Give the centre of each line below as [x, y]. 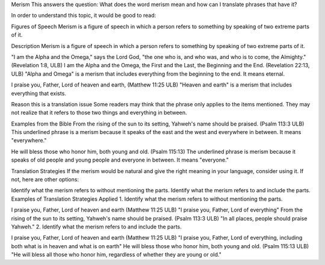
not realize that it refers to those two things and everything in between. [99, 113]
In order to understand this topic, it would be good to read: [84, 16]
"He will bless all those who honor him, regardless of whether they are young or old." [116, 255]
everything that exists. [39, 93]
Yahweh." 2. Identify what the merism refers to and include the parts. [96, 227]
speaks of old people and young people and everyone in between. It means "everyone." [120, 160]
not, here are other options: [45, 180]
